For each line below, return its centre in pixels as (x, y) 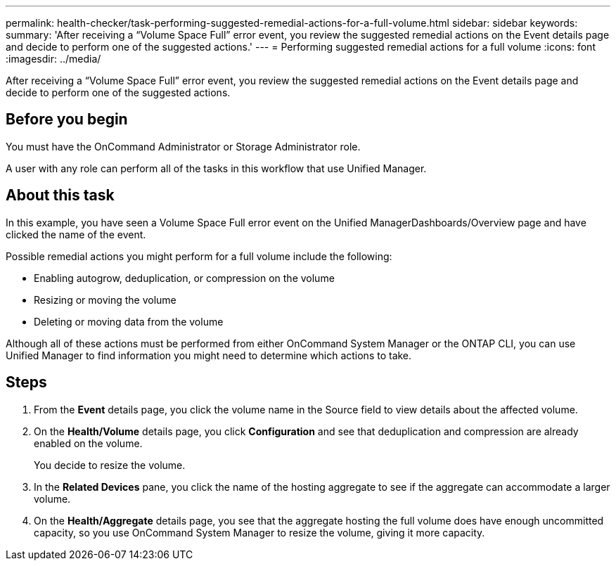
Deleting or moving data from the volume (129, 321)
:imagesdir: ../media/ (53, 59)
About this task (60, 195)
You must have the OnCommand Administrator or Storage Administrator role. (183, 146)
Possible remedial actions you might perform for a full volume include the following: (199, 256)
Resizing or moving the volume (105, 300)
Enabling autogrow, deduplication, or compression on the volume (184, 278)
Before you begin (67, 120)
